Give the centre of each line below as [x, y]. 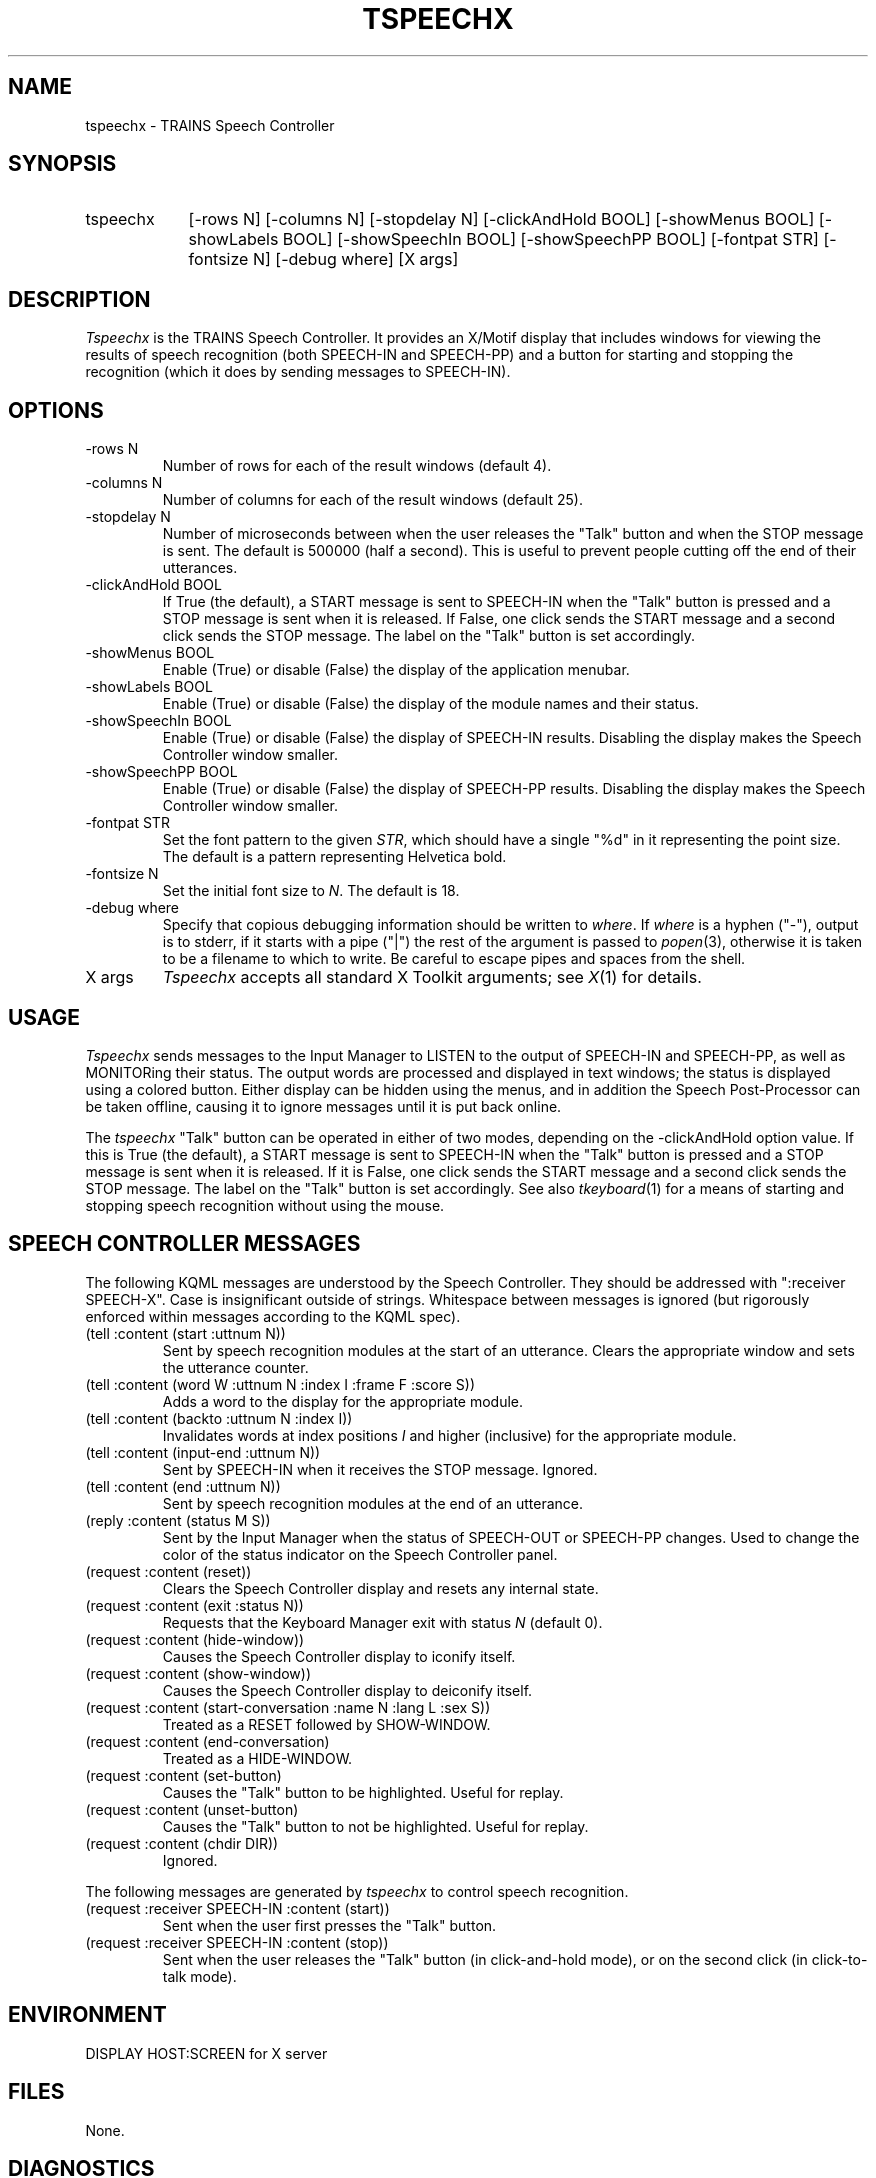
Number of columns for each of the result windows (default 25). [372, 500]
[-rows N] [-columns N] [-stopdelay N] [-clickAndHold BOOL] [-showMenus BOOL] [501, 219]
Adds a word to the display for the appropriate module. [343, 1401]
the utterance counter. [235, 1367]
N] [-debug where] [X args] [355, 259]
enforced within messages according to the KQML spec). [273, 1316]
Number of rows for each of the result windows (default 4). [357, 466]
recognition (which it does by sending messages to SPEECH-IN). [298, 372]
